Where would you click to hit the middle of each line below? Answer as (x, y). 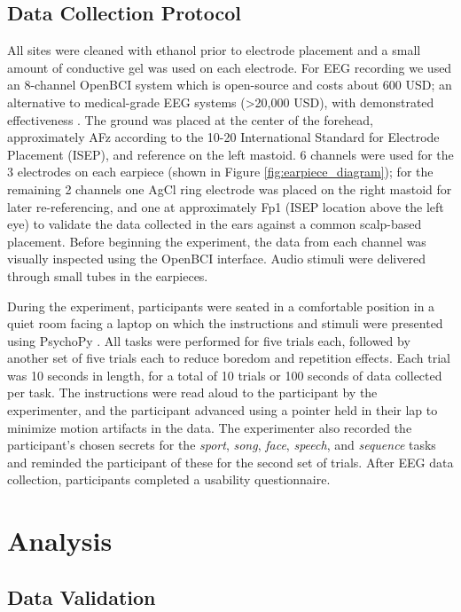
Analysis (60, 541)
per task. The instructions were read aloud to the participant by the (192, 392)
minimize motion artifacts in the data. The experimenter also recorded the (210, 427)
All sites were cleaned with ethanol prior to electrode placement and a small (214, 50)
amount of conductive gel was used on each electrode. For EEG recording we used (230, 67)
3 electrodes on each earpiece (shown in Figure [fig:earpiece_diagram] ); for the (220, 172)
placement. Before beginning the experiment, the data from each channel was (217, 241)
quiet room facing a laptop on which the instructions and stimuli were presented (225, 323)
